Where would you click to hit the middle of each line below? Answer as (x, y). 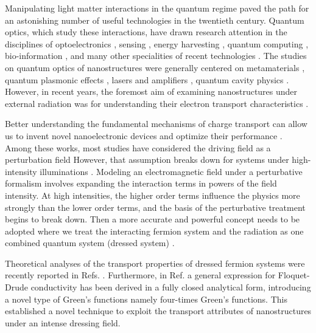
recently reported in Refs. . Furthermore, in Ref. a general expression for (140, 275)
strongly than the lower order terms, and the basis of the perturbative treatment (155, 207)
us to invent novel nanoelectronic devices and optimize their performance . (144, 135)
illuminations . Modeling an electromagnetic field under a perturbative (171, 171)
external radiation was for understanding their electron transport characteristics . (157, 103)
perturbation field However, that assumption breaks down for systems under (147, 160)
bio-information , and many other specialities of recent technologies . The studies (156, 56)
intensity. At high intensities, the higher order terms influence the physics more (153, 195)
